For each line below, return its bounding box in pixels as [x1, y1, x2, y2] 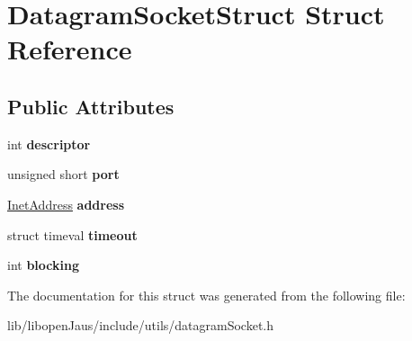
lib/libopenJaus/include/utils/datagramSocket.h [7, 316, 274, 335]
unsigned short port [7, 165, 120, 184]
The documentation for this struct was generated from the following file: [7, 285, 406, 304]
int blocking [7, 256, 79, 274]
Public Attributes [7, 92, 175, 120]
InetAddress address [7, 194, 125, 213]
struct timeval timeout [7, 225, 138, 244]
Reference [7, 31, 132, 67]
